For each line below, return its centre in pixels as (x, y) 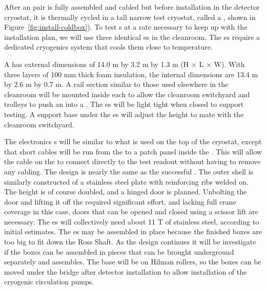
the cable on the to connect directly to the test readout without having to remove (132, 161)
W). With (229, 64)
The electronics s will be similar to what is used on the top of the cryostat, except (133, 141)
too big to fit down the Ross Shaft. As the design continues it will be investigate (130, 242)
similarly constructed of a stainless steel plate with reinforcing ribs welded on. (126, 181)
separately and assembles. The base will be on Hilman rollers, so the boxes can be (133, 262)
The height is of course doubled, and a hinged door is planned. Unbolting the (126, 192)
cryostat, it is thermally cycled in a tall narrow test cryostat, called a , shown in (130, 17)
